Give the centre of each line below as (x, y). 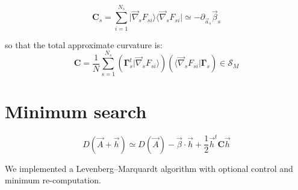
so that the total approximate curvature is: (84, 44)
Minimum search (76, 111)
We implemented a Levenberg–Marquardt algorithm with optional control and (149, 168)
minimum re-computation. (53, 180)
